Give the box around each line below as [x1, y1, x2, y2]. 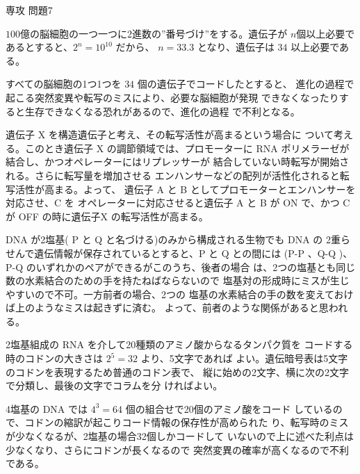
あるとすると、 [6, 40, 74, 54]
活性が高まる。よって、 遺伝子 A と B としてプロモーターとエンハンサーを [15, 181, 356, 196]
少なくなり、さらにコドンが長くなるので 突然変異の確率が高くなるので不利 [6, 442, 350, 457]
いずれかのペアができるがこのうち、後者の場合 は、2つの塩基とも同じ [35, 259, 356, 274]
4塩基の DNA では [6, 401, 88, 416]
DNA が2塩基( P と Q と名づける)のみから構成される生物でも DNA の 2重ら [6, 232, 351, 247]
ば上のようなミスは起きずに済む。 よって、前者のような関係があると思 [6, 300, 329, 315]
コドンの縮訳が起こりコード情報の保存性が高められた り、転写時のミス [24, 415, 349, 430]
